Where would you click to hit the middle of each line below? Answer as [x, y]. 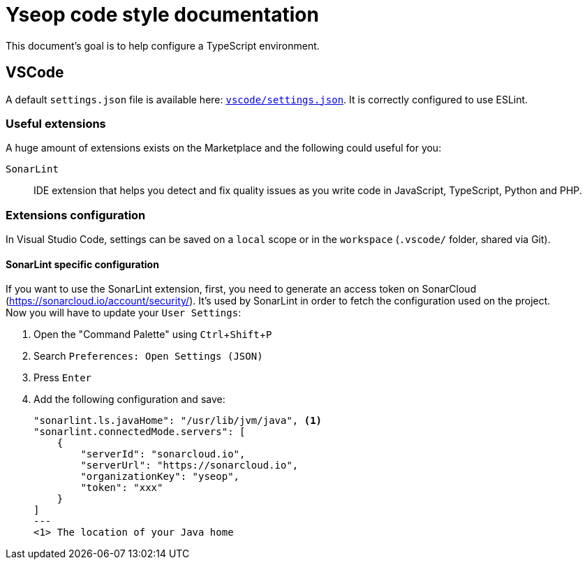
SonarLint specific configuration [82, 264]
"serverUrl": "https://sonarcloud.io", [190, 465]
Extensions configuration [76, 215]
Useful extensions [56, 123]
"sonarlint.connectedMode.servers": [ [140, 432]
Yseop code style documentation [162, 15]
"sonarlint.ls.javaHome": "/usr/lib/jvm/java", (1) [178, 421]
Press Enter [63, 378]
